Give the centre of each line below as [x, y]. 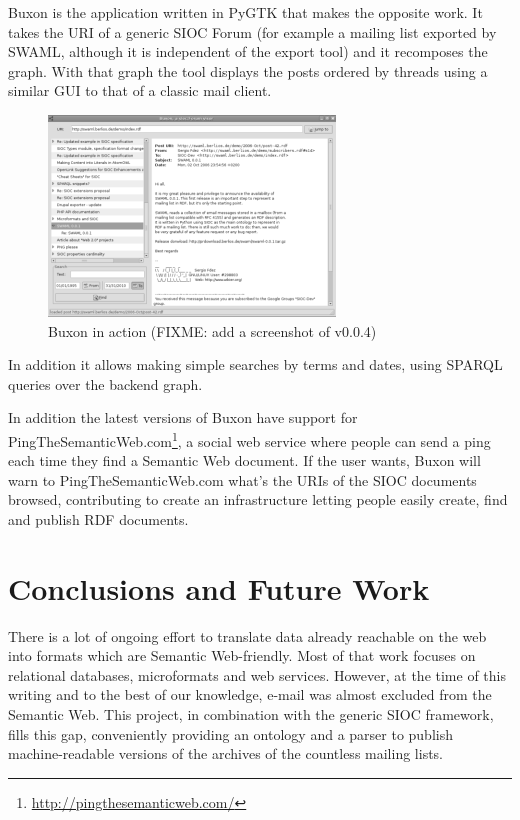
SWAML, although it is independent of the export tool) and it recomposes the [248, 51]
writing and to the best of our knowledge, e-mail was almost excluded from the [250, 694]
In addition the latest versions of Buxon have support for [183, 417]
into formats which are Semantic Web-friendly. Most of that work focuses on [242, 655]
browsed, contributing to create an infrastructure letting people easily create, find [258, 499]
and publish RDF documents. [98, 518]
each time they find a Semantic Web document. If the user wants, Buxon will [244, 460]
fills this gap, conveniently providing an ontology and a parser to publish [230, 733]
